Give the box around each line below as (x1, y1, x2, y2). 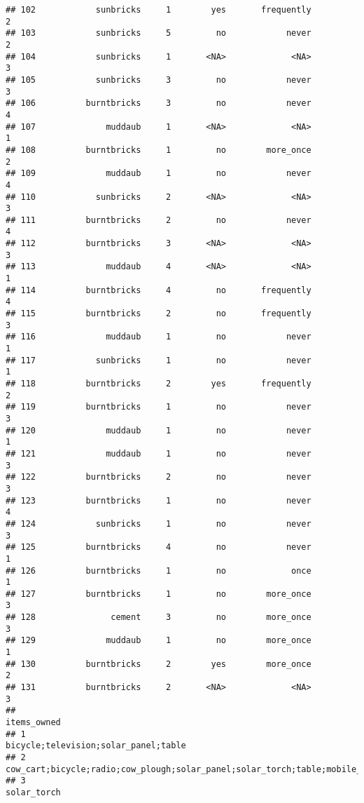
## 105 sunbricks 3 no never (6, 74, 311, 85)
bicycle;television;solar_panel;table (6, 741, 186, 751)
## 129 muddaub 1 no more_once (6, 635, 311, 646)
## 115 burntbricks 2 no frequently (6, 309, 311, 319)
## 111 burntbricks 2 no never (6, 215, 311, 225)
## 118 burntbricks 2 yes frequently (6, 379, 311, 389)
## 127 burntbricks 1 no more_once (6, 588, 311, 599)
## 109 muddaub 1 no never (6, 168, 311, 179)
